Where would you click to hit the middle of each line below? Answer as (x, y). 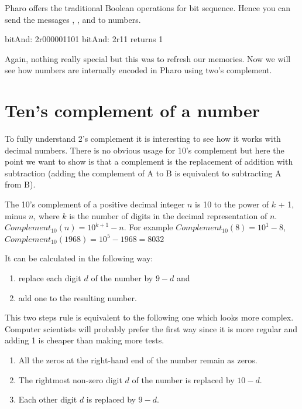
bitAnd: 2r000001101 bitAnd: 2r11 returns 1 (84, 39)
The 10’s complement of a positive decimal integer (95, 204)
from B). (20, 184)
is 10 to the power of (232, 204)
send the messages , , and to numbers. (73, 19)
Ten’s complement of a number (133, 110)
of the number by (122, 278)
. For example (148, 227)
